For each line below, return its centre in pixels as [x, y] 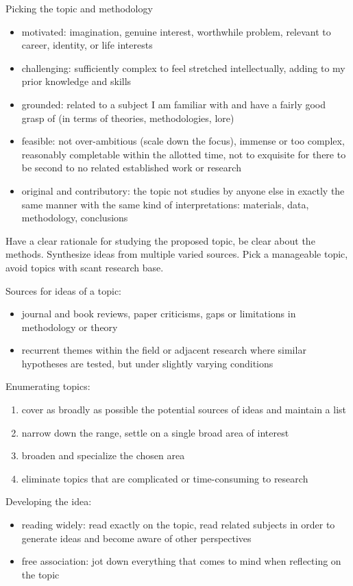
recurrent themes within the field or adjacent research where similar [164, 350]
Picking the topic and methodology [79, 8]
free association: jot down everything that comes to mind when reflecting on [181, 561]
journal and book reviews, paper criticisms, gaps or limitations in [159, 314]
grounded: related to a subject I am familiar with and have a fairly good [174, 104]
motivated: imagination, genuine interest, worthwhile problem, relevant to [176, 31]
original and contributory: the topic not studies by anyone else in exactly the [183, 190]
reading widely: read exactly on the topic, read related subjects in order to [178, 525]
